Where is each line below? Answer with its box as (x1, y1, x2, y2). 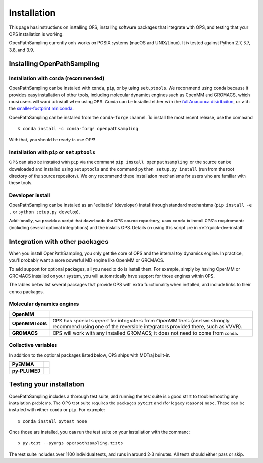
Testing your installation (9, 381, 85, 389)
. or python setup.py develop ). (9, 209, 80, 215)
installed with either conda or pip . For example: (9, 407, 105, 413)
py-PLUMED (12, 367, 41, 374)
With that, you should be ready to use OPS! (9, 137, 96, 142)
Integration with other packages (9, 237, 109, 246)
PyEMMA (12, 361, 34, 368)
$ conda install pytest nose (18, 418, 87, 424)
